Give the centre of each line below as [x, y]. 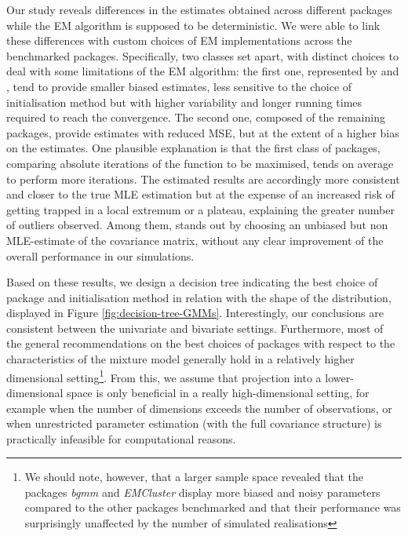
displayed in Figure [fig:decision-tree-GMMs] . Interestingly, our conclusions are [195, 313]
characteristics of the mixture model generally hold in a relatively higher [180, 359]
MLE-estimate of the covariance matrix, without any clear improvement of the [195, 240]
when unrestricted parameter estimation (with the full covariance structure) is [194, 423]
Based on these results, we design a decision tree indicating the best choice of [192, 282]
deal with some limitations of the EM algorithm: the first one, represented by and [203, 71]
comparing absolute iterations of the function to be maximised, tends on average [200, 163]
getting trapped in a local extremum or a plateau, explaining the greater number [200, 209]
